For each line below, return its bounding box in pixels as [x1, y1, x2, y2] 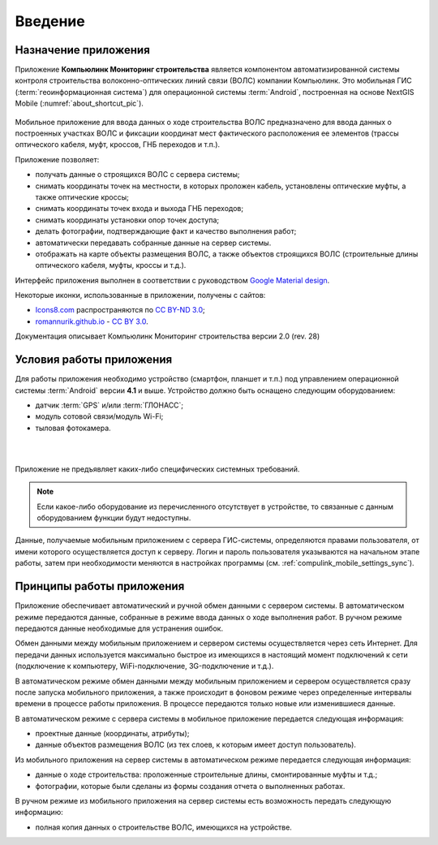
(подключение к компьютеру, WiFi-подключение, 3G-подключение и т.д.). [15, 662, 274, 671]
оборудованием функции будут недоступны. [36, 513, 191, 523]
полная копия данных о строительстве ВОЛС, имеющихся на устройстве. [35, 822, 292, 832]
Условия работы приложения [15, 353, 173, 367]
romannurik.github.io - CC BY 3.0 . [35, 317, 149, 326]
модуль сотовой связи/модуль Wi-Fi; [35, 412, 164, 421]
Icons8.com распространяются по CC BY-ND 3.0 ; [35, 305, 206, 315]
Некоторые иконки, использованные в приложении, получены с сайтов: [15, 291, 266, 300]
